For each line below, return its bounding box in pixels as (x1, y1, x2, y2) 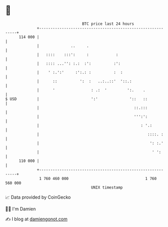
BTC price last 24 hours (82, 21, 135, 26)
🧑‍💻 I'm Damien (5, 206, 36, 212)
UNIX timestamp (91, 185, 123, 190)
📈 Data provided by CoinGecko (5, 194, 71, 200)
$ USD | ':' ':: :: (5, 96, 148, 102)
